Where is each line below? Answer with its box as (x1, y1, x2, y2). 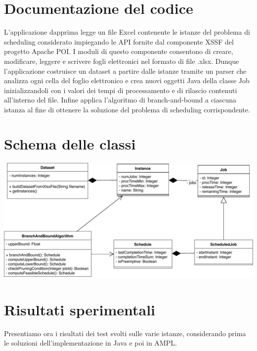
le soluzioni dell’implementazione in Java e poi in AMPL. (4, 338, 177, 348)
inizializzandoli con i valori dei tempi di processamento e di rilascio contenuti (4, 85, 237, 95)
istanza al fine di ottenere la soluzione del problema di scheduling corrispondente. (4, 104, 250, 114)
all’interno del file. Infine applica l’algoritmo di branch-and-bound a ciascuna (4, 95, 237, 105)
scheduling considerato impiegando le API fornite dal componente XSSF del (4, 36, 234, 47)
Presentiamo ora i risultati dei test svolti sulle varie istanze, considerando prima (4, 328, 246, 338)
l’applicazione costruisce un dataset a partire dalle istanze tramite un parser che (4, 65, 247, 76)
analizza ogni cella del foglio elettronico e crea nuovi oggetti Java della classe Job (4, 75, 250, 86)
